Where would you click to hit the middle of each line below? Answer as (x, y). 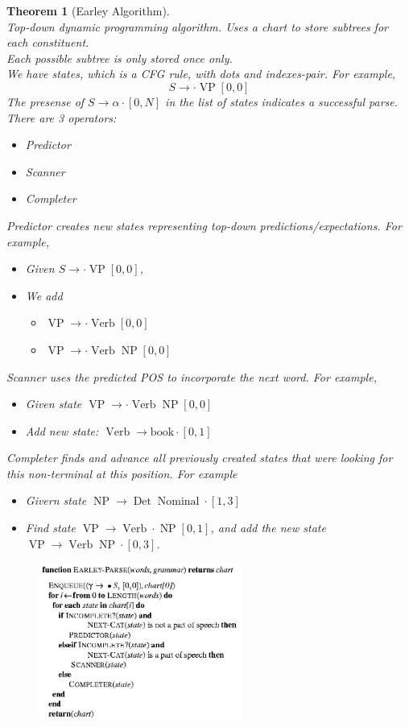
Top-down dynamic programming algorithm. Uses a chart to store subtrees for (197, 26)
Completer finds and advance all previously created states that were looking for (200, 458)
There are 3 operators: (62, 117)
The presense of (45, 101)
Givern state (56, 500)
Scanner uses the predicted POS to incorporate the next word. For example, (192, 376)
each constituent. (48, 42)
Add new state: (62, 430)
